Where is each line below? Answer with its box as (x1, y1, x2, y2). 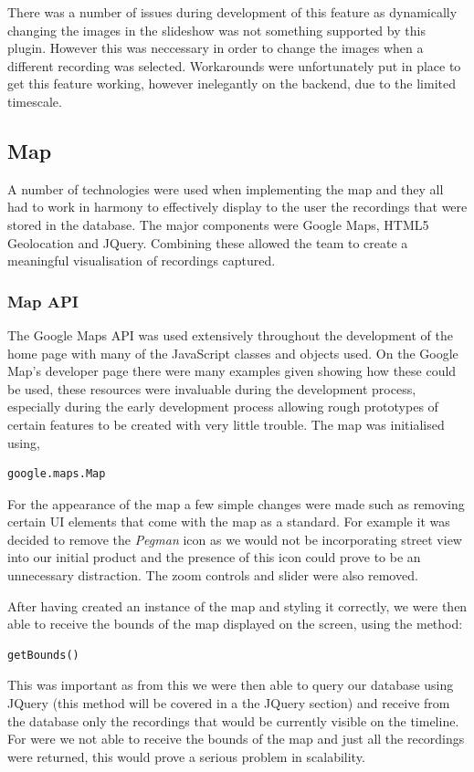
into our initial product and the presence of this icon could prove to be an (7, 548, 421, 567)
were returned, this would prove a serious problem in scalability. (7, 746, 365, 766)
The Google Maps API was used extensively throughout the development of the (7, 325, 453, 344)
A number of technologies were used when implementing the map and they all (7, 179, 444, 198)
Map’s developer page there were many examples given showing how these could (7, 361, 457, 381)
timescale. (7, 91, 62, 110)
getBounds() (7, 648, 79, 662)
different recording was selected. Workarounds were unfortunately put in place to (7, 56, 461, 75)
